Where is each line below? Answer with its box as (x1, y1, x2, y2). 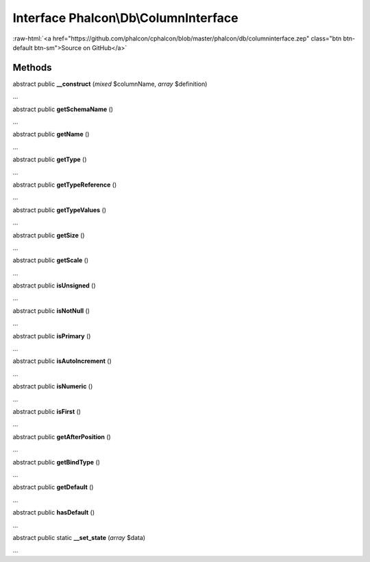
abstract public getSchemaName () (12, 105, 113, 113)
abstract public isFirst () (12, 408, 82, 415)
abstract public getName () (12, 130, 90, 139)
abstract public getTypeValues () (12, 206, 106, 214)
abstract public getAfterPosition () (12, 432, 111, 441)
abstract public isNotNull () (12, 306, 90, 315)
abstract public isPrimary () (12, 331, 91, 340)
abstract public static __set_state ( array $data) (12, 533, 146, 541)
